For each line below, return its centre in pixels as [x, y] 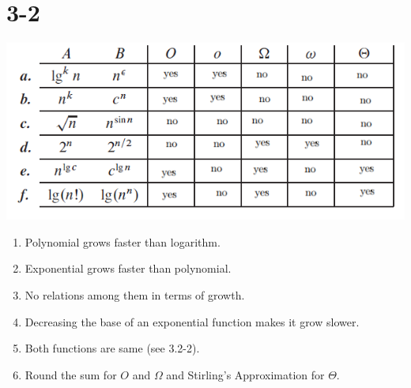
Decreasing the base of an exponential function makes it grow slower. [192, 321]
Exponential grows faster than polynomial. [128, 268]
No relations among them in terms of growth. [135, 294]
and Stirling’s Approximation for [245, 374]
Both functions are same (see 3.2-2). [112, 348]
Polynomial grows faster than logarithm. [123, 241]
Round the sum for [71, 374]
